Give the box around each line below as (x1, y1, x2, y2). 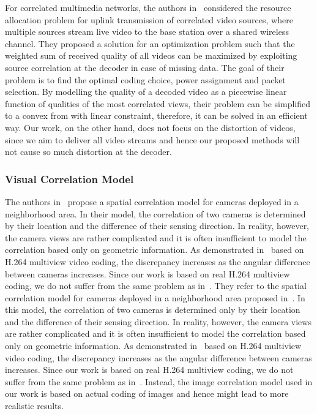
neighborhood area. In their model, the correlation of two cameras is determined (5, 207, 306, 220)
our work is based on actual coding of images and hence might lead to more (5, 387, 289, 400)
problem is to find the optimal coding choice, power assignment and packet (5, 73, 286, 86)
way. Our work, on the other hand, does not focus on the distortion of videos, (5, 121, 296, 134)
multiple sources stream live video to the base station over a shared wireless (5, 25, 289, 38)
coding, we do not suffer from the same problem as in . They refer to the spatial (5, 279, 307, 292)
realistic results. (5, 399, 64, 412)
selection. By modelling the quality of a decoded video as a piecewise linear (5, 85, 287, 98)
